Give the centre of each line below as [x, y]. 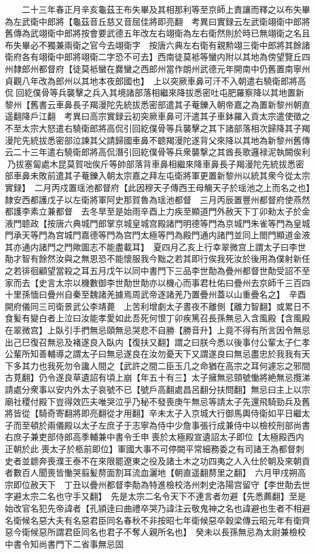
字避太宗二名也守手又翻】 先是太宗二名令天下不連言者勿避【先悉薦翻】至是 [155, 496]
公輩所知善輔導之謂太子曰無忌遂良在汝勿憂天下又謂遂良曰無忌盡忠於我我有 [153, 354]
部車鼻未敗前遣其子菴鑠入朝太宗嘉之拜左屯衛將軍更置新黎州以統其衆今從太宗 [157, 175]
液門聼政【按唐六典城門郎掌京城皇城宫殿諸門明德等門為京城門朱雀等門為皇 [153, 223]
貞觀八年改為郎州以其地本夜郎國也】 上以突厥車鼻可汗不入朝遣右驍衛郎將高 [155, 80]
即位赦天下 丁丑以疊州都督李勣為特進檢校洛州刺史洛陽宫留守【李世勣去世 [161, 484]
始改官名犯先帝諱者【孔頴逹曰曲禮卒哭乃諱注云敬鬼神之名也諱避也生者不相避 [157, 508]
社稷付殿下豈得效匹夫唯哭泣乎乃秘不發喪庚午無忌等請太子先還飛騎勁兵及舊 [161, 401]
